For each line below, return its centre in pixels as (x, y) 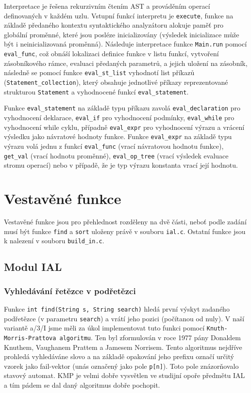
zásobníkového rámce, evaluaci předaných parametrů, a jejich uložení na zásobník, (126, 63)
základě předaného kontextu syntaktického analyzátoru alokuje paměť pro (114, 25)
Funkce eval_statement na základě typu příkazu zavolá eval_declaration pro (122, 108)
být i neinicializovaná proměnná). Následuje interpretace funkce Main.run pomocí (125, 44)
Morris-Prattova (30, 338)
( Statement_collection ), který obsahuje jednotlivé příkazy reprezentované (116, 82)
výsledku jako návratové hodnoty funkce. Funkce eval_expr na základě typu (118, 136)
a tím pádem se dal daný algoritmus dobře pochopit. (82, 385)
